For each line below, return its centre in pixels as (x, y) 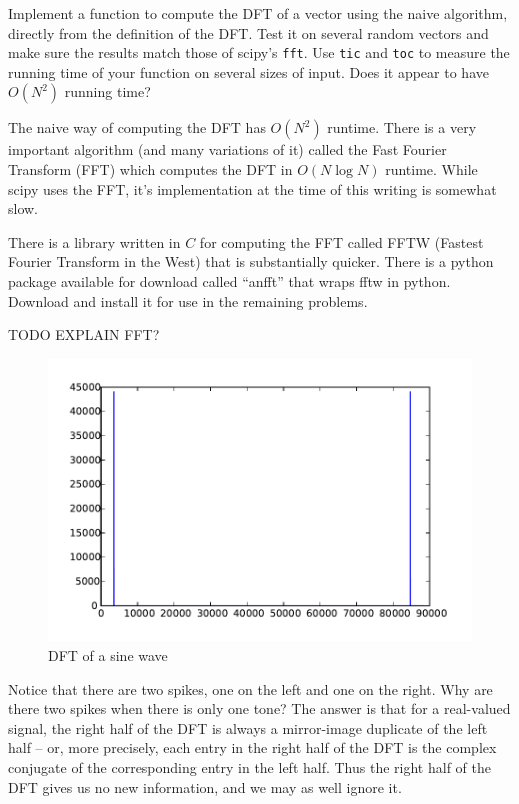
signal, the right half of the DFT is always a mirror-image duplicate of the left (248, 727)
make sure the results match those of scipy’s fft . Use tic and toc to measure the (259, 52)
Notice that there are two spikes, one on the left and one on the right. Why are (250, 688)
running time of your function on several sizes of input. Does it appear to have (248, 71)
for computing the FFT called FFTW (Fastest (341, 241)
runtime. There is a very (402, 127)
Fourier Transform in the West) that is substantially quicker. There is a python (251, 261)
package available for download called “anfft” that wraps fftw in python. (229, 281)
